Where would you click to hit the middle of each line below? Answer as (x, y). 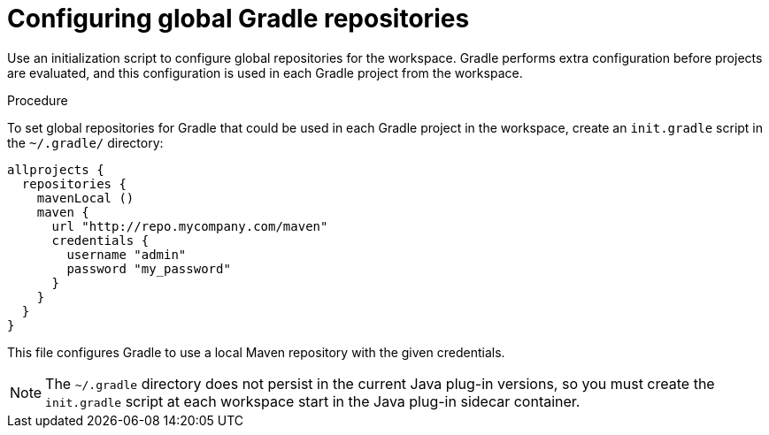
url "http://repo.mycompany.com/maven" (190, 226)
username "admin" (127, 254)
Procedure (38, 100)
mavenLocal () (85, 198)
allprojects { (56, 169)
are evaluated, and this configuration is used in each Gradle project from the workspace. (265, 72)
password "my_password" (149, 268)
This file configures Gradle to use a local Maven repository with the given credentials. (256, 352)
